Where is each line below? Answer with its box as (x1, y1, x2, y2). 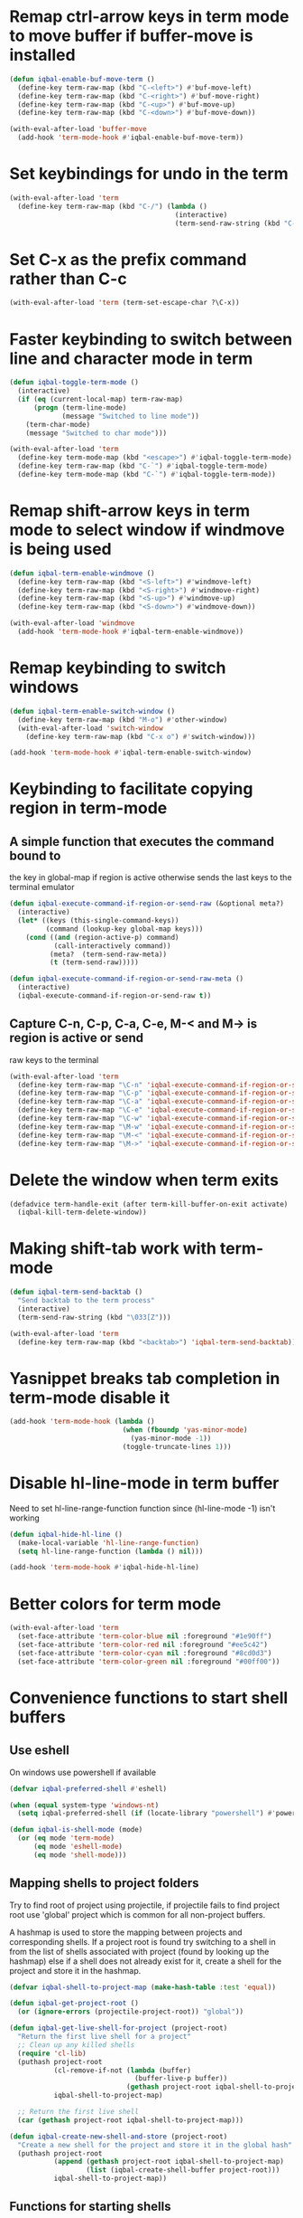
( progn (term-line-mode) (32, 403, 127, 412)
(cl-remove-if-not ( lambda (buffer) (53, 2065, 192, 2075)
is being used (9, 539, 113, 560)
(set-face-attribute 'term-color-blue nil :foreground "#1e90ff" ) (17, 1632, 272, 1641)
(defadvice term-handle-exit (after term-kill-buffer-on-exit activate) (9, 1199, 289, 1209)
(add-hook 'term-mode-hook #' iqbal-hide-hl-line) (9, 1563, 200, 1572)
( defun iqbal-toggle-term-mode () (9, 378, 140, 387)
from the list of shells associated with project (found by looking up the (9, 1946, 270, 1957)
